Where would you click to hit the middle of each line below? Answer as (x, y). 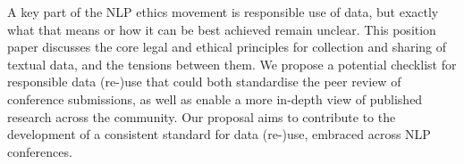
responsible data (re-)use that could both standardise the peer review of (204, 82)
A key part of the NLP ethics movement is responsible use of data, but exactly (223, 12)
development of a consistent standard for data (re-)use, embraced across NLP (219, 134)
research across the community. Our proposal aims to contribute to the (202, 116)
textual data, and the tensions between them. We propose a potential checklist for (232, 64)
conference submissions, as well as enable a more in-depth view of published (215, 98)
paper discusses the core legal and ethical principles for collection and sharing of (227, 47)
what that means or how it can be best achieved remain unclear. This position (222, 29)
